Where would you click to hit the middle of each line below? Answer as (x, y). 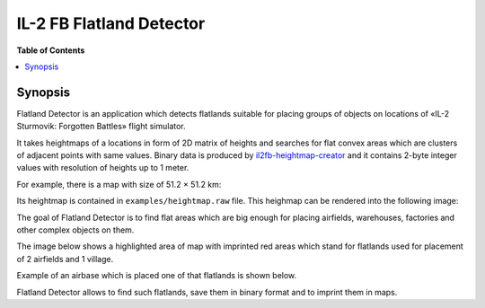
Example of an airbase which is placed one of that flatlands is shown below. (157, 276)
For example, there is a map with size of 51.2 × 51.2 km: (119, 184)
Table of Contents (51, 50)
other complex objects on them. (75, 230)
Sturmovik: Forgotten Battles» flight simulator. (101, 127)
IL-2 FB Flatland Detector (111, 23)
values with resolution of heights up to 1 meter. (103, 168)
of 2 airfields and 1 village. (65, 259)
